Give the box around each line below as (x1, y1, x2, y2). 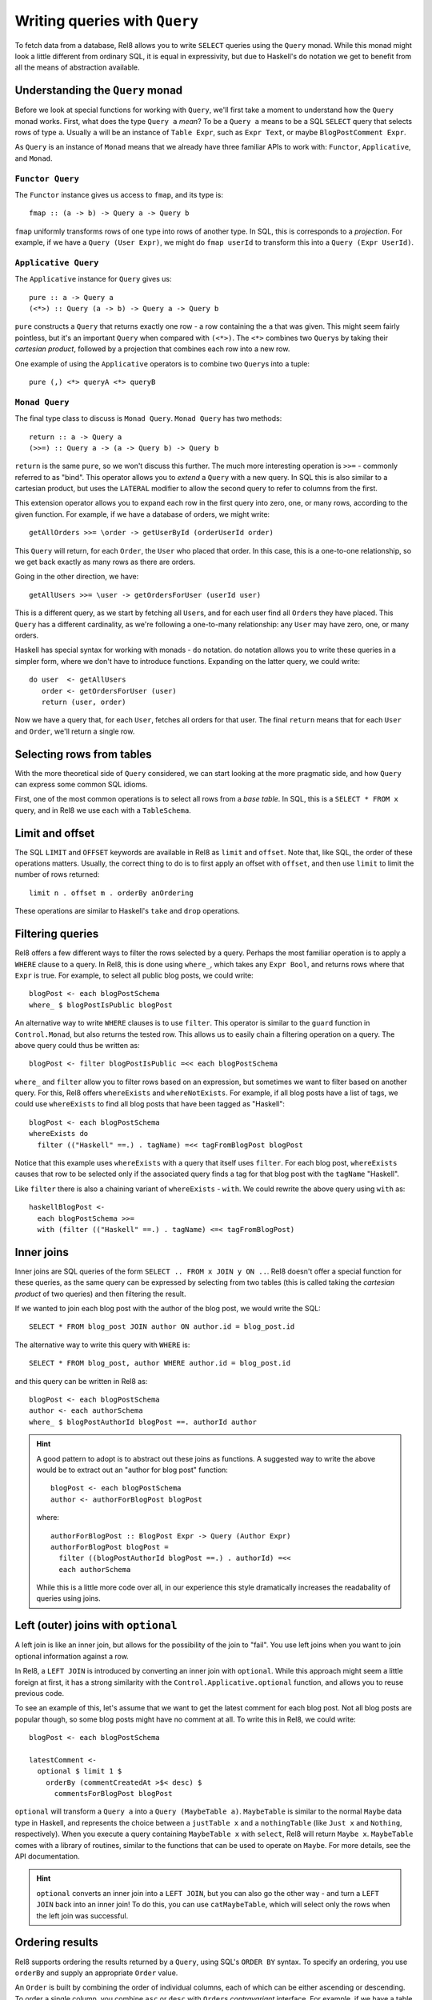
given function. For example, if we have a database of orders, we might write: (14, 509, 270, 519)
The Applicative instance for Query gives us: (14, 274, 172, 284)
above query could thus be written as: (14, 1040, 140, 1050)
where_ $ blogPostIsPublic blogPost (29, 1000, 173, 1010)
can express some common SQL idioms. (14, 780, 148, 790)
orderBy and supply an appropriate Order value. (14, 1968, 178, 1978)
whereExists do (29, 1129, 89, 1138)
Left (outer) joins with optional (14, 1618, 178, 1632)
